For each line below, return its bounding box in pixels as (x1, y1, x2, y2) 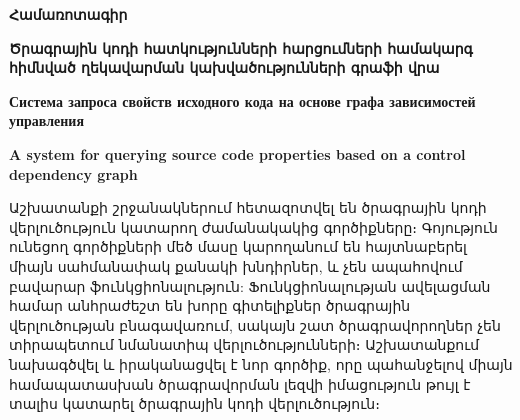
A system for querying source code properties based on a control (9, 143, 466, 164)
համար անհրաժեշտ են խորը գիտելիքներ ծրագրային (9, 295, 411, 316)
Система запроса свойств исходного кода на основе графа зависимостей (9, 90, 476, 111)
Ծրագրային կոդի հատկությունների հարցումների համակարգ (9, 37, 473, 58)
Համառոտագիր (9, 4, 128, 24)
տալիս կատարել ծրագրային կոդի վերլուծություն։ (9, 393, 380, 414)
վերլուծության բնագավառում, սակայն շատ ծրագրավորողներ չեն (9, 314, 501, 335)
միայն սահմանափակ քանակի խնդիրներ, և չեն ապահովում (9, 255, 463, 276)
